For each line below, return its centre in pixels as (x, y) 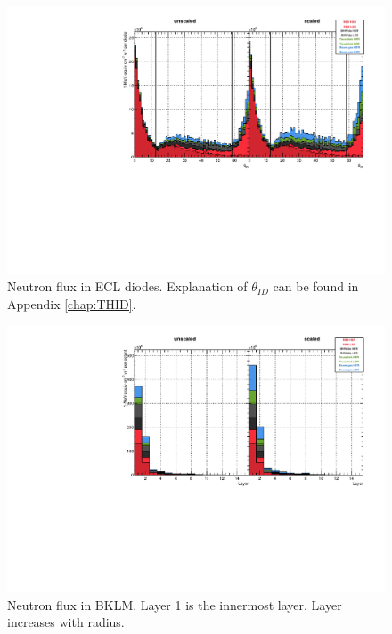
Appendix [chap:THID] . (72, 303)
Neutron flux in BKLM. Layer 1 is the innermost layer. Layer (175, 604)
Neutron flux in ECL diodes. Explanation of (127, 286)
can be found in (316, 286)
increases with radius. (66, 622)
